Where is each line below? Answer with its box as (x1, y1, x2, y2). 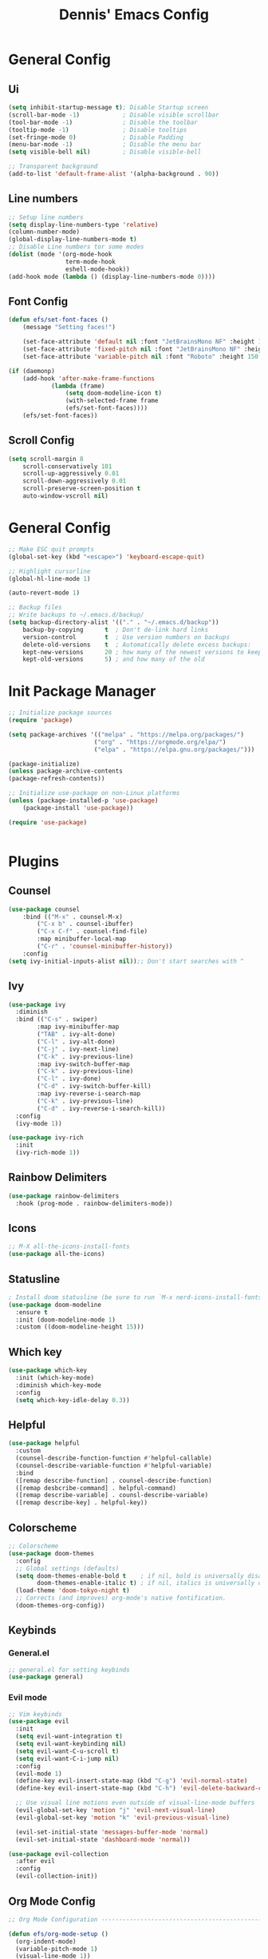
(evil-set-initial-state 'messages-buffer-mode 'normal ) (15, 1828, 209, 1836)
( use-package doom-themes (8, 1549, 94, 1557)
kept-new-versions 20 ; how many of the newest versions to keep (22, 648, 262, 656)
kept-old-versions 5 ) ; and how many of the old (22, 655, 205, 664)
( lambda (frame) (50, 382, 105, 390)
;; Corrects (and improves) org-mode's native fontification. (15, 1594, 227, 1603)
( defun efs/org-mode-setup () (8, 1929, 109, 1938)
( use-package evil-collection (8, 1850, 109, 1858)
